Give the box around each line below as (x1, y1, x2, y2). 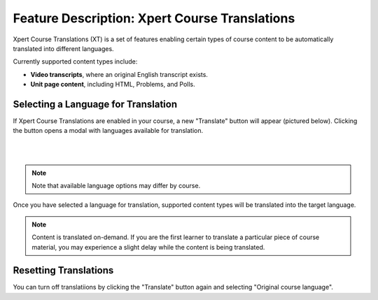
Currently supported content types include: (13, 57, 138, 66)
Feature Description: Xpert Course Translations (13, 10, 295, 26)
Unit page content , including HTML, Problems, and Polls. (30, 80, 195, 89)
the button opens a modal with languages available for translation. (13, 127, 204, 135)
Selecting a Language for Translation (13, 98, 178, 110)
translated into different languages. (13, 44, 115, 52)
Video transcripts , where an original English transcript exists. (30, 70, 208, 78)
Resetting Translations (13, 264, 114, 276)
